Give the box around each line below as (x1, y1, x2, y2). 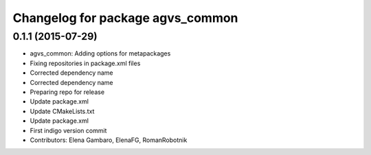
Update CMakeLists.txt (30, 107, 95, 115)
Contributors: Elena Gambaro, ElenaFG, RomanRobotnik (30, 136, 188, 144)
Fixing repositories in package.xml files (30, 59, 141, 67)
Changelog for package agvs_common (12, 10, 238, 25)
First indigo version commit (30, 126, 107, 134)
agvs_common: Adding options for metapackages (30, 49, 171, 58)
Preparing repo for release (30, 88, 105, 96)
